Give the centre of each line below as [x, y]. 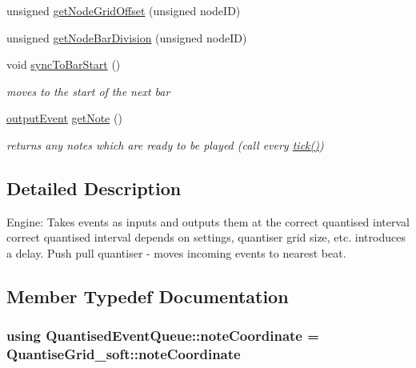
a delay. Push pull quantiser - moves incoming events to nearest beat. [176, 252]
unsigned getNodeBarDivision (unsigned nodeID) [127, 37]
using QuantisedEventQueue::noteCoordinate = [163, 336]
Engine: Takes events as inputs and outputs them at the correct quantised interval [208, 221]
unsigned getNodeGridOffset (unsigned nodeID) [124, 10]
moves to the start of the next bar [88, 91]
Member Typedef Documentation [148, 296]
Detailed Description [94, 188]
